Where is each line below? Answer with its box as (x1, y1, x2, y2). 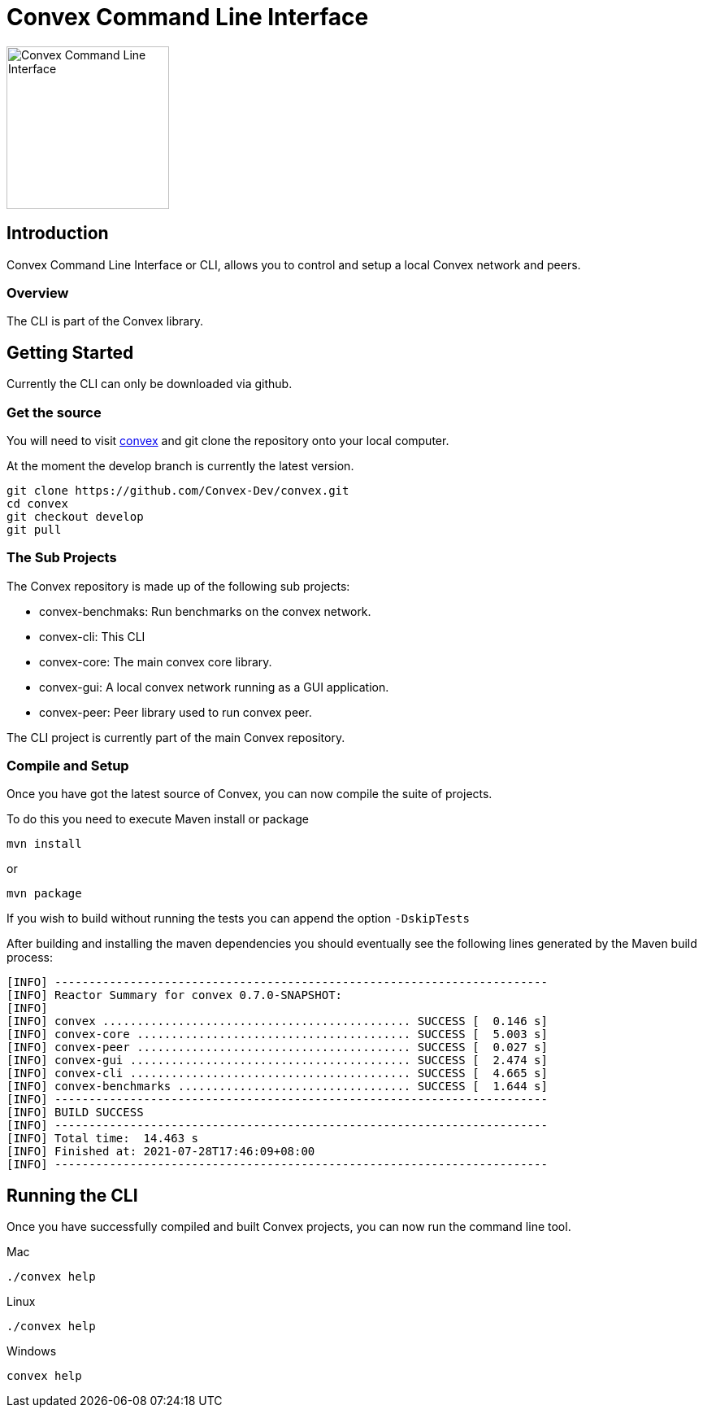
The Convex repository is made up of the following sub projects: (7, 578, 350, 593)
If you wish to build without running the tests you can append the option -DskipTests (7, 911, 470, 926)
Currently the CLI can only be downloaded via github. (7, 377, 293, 391)
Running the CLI (7, 1185, 138, 1206)
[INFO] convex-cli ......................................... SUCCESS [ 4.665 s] (7, 1067, 548, 1080)
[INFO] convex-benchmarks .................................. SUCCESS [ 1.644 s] (7, 1080, 548, 1093)
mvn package (7, 887, 82, 901)
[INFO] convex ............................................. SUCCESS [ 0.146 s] (7, 1015, 548, 1028)
